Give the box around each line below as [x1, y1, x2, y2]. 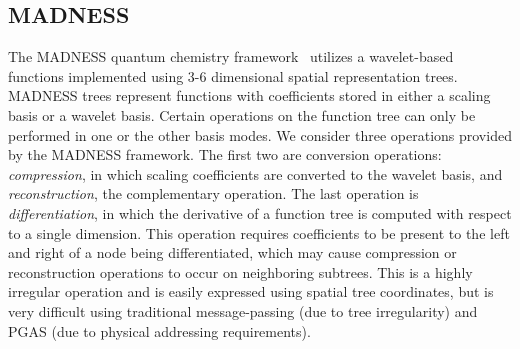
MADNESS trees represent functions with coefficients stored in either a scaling [8, 85, 491, 106]
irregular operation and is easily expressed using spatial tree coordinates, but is [8, 281, 494, 302]
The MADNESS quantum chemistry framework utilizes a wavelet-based [8, 46, 454, 67]
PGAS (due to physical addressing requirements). [8, 320, 311, 341]
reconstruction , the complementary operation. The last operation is [8, 183, 419, 204]
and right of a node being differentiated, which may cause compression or [8, 242, 457, 263]
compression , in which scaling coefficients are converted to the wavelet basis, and [8, 163, 503, 184]
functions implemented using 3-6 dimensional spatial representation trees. [8, 65, 458, 86]
